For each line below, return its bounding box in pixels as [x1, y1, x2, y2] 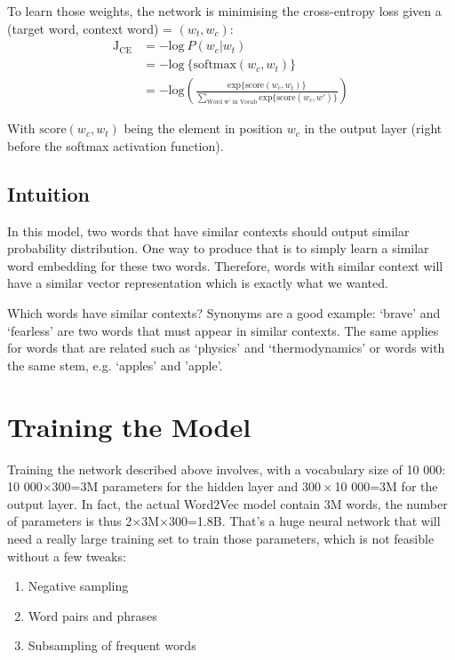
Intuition [7, 179, 90, 207]
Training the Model [7, 408, 251, 444]
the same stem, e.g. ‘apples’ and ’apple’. [7, 355, 223, 374]
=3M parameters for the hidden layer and [70, 477, 299, 496]
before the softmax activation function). [7, 136, 224, 155]
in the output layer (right [304, 119, 443, 138]
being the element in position [124, 119, 283, 138]
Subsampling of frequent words [28, 636, 196, 655]
